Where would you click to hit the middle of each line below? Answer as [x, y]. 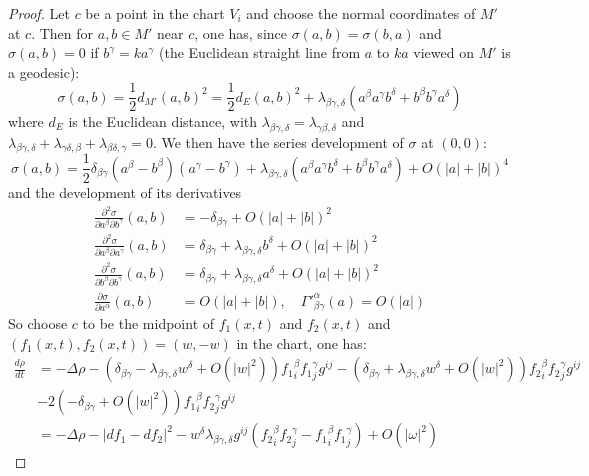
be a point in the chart [155, 13]
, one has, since [240, 32]
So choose [38, 322]
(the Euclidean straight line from [260, 52]
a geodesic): [44, 71]
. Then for [62, 32]
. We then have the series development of [278, 141]
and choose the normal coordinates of [361, 13]
